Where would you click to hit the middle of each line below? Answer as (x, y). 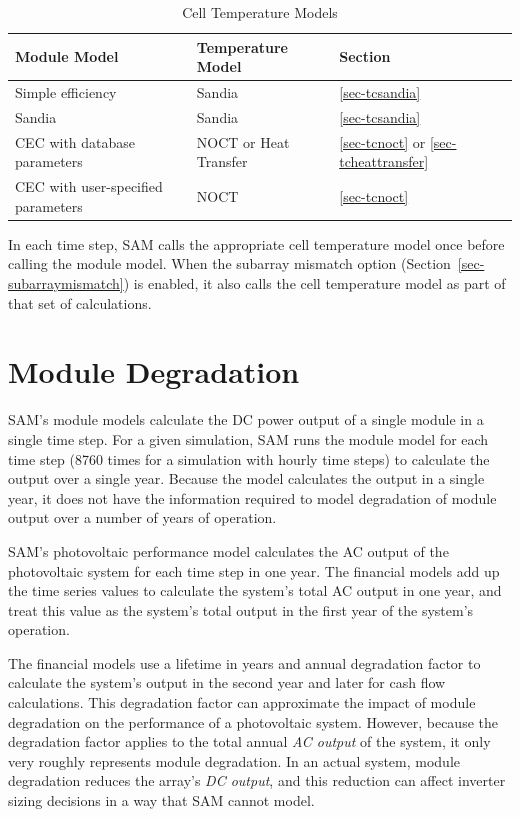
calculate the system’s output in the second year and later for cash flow (227, 682)
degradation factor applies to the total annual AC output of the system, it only (249, 741)
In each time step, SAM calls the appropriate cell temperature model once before (256, 243)
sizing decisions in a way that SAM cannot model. (161, 800)
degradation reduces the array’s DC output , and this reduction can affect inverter (257, 780)
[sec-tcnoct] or (382, 141)
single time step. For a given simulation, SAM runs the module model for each (248, 438)
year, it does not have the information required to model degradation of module (252, 497)
